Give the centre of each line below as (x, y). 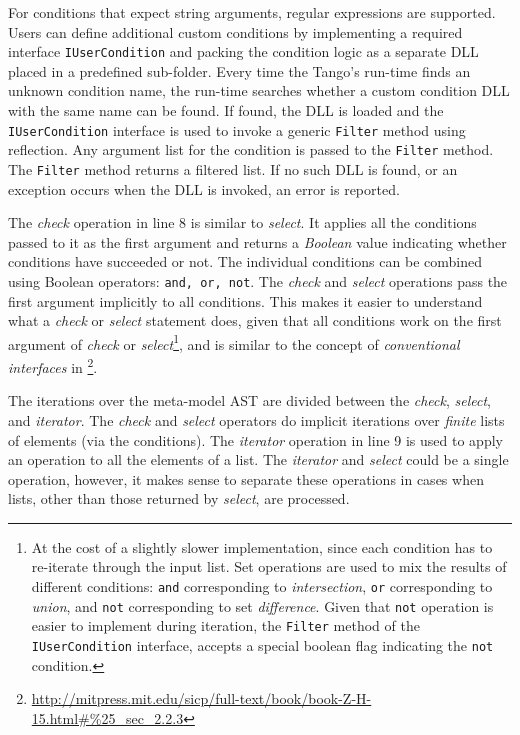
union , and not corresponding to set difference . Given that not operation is (262, 605)
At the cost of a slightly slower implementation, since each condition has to (262, 546)
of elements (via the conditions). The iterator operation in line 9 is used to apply (255, 439)
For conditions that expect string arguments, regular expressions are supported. (252, 12)
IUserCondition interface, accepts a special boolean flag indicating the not (262, 645)
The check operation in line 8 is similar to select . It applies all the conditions (242, 222)
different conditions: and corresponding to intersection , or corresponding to (262, 586)
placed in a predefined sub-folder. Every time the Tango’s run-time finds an (239, 70)
